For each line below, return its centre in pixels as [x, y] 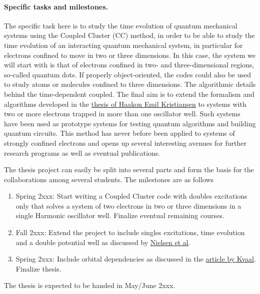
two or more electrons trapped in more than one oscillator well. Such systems [122, 114]
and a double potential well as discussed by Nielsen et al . [103, 242]
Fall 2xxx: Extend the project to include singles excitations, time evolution [130, 232]
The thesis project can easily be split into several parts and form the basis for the [129, 169]
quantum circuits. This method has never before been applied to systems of [119, 133]
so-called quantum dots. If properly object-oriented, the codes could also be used [128, 74]
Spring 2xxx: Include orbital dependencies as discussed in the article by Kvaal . [136, 259]
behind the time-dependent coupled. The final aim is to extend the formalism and [129, 94]
